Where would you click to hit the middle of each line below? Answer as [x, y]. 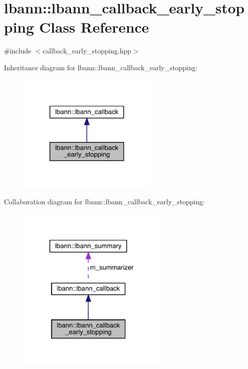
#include [18, 51]
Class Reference [94, 27]
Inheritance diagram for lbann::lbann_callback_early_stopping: [101, 67]
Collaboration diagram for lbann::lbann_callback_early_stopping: [105, 201]
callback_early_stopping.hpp [87, 51]
